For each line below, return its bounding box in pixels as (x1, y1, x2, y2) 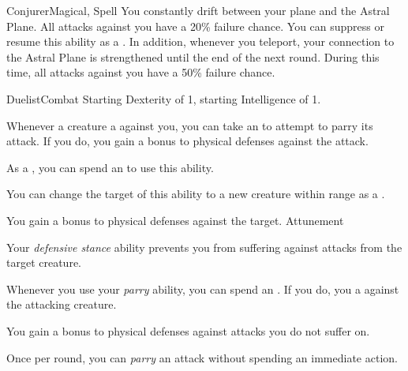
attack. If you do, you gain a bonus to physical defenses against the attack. (6, 133, 369, 149)
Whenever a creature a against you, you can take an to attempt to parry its (6, 117, 373, 133)
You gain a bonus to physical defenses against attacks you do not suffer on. (6, 322, 370, 339)
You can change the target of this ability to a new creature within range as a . (6, 185, 385, 202)
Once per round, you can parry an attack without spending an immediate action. (6, 349, 398, 365)
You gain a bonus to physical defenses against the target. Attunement (6, 212, 344, 228)
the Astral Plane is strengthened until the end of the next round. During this (6, 48, 380, 65)
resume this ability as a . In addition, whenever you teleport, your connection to (6, 33, 395, 50)
